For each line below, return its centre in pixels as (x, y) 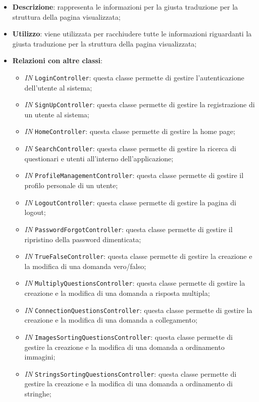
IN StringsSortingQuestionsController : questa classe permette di (131, 373)
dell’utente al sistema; (58, 87)
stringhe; (38, 393)
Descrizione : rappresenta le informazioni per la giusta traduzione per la (125, 7)
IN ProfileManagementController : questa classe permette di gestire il (134, 175)
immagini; (40, 357)
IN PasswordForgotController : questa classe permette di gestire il (128, 229)
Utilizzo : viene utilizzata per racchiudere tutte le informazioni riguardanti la (132, 34)
